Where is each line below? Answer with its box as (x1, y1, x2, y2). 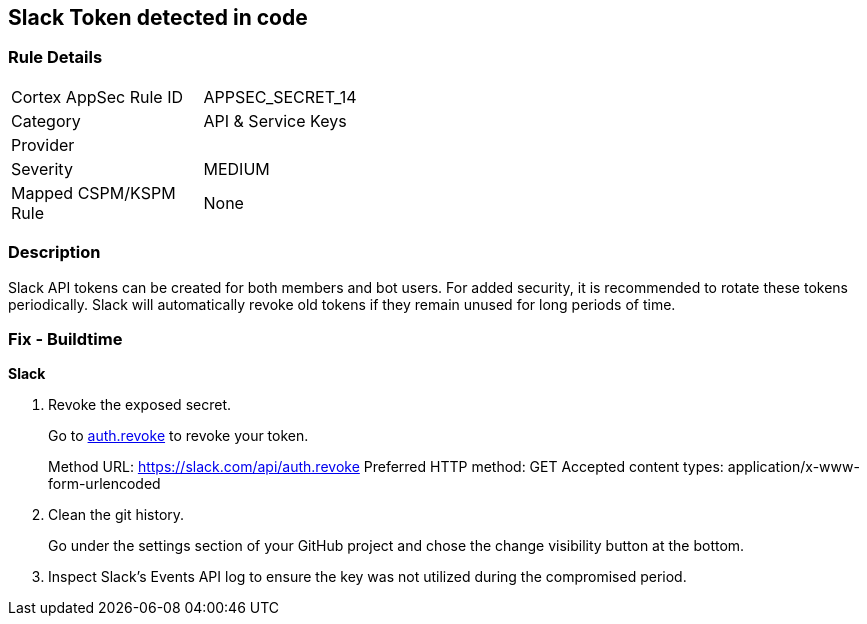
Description (8, 242, 101, 263)
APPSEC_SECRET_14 (203, 86, 357, 107)
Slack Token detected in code (8, 5, 308, 30)
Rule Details (8, 47, 103, 68)
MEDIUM (203, 158, 270, 179)
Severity (11, 158, 73, 179)
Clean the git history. (48, 506, 185, 524)
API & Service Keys (203, 110, 347, 131)
